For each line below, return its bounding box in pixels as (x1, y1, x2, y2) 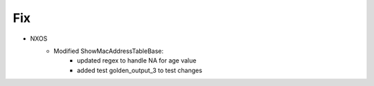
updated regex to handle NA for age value (77, 56, 197, 65)
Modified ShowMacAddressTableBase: (53, 47, 164, 55)
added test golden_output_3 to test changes (77, 66, 202, 74)
